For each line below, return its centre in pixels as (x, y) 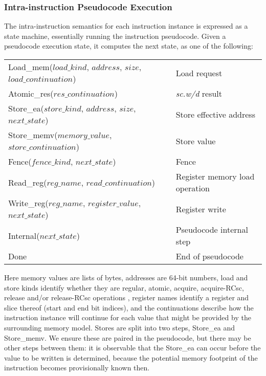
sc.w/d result (199, 93)
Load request (199, 73)
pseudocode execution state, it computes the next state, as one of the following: (129, 46)
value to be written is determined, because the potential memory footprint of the (131, 357)
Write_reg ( (28, 203)
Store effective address (215, 114)
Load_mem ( (30, 67)
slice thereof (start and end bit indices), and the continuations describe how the (129, 307)
